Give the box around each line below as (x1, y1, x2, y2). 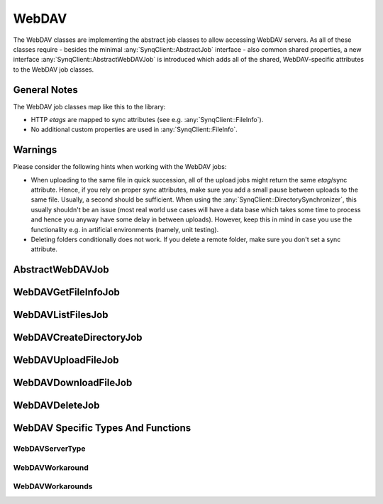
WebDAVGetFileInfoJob (13, 286, 121, 298)
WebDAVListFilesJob (13, 309, 109, 321)
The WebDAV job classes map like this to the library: (13, 102, 166, 111)
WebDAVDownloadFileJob (13, 377, 133, 389)
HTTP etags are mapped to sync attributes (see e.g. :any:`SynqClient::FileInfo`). (30, 116, 264, 124)
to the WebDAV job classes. (13, 65, 94, 74)
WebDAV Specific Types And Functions (13, 422, 191, 434)
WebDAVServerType (13, 444, 86, 454)
